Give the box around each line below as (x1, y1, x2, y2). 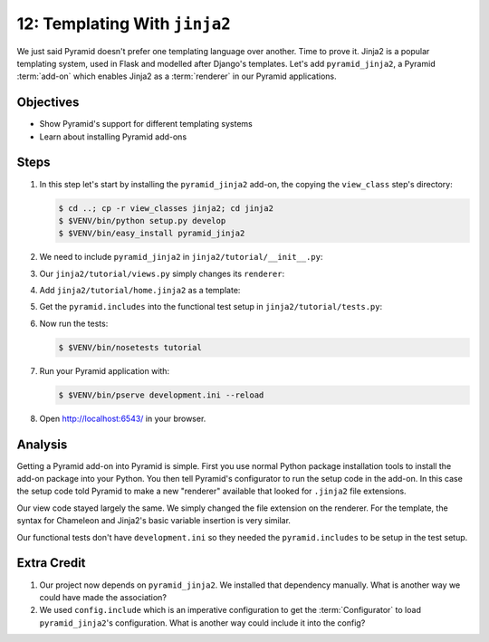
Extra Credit (16, 555, 86, 570)
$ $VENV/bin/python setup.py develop (58, 216, 226, 225)
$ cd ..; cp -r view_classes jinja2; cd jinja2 (58, 203, 273, 213)
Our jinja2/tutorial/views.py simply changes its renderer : (39, 268, 285, 279)
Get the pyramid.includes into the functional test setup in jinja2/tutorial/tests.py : (39, 302, 383, 312)
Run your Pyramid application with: (39, 365, 170, 376)
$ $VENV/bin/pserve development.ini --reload (58, 389, 264, 400)
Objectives (16, 95, 80, 110)
